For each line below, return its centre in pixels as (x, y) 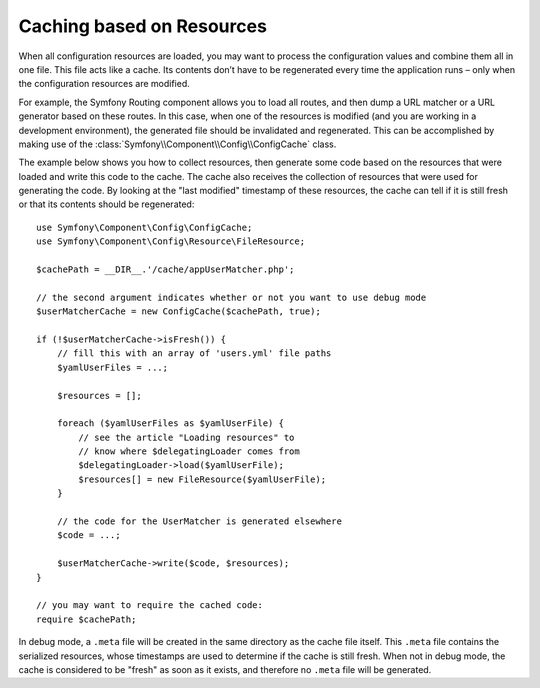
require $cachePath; (86, 619)
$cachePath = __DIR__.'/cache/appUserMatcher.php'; (165, 269)
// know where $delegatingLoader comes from (189, 451)
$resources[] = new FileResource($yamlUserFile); (202, 479)
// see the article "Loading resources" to (186, 437)
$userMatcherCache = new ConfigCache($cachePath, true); (179, 311)
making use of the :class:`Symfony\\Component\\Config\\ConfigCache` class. (177, 144)
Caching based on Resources (142, 26)
